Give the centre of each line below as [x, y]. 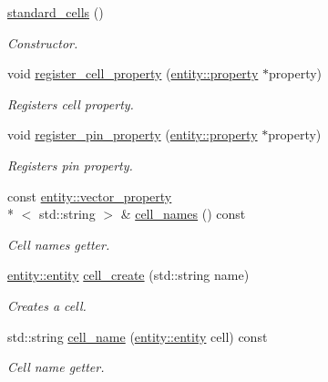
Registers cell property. [71, 103]
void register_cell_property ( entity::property [133, 73]
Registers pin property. [70, 165]
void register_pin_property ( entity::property [133, 134]
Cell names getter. [59, 244]
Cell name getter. [56, 367]
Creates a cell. [47, 305]
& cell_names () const [183, 214]
